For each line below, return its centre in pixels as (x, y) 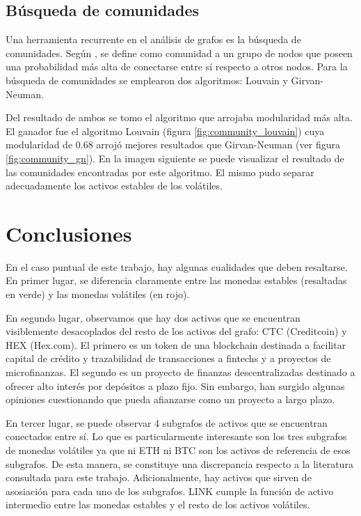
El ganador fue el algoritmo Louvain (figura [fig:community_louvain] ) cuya (165, 131)
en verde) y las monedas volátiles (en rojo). (98, 294)
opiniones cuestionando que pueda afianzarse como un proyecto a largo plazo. (170, 399)
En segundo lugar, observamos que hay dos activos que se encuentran (153, 317)
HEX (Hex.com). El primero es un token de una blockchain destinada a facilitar (176, 344)
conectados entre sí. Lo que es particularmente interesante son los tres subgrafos (176, 436)
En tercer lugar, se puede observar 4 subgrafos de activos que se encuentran (167, 422)
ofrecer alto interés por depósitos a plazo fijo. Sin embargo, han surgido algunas (175, 385)
